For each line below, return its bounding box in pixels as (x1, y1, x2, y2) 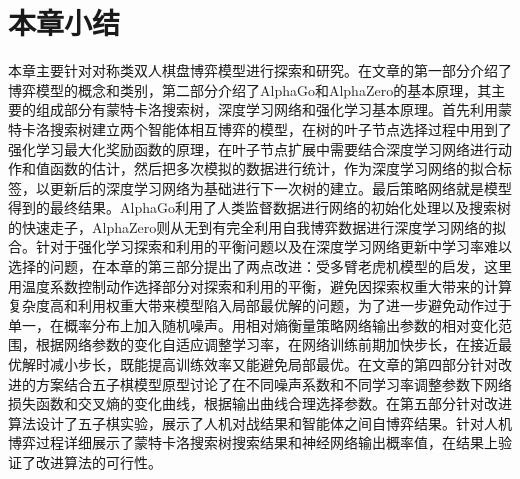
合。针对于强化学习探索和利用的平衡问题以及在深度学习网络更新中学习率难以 (8, 236, 512, 257)
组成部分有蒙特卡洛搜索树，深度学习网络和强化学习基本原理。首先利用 (35, 99, 498, 120)
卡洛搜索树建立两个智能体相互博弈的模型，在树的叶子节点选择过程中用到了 (21, 118, 512, 139)
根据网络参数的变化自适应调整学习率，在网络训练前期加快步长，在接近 (35, 334, 498, 355)
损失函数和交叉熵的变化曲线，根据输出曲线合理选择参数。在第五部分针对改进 (8, 393, 512, 414)
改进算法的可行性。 (35, 452, 162, 472)
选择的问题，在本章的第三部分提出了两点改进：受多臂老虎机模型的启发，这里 (8, 256, 512, 277)
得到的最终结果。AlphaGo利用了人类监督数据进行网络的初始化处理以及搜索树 (8, 197, 511, 218)
